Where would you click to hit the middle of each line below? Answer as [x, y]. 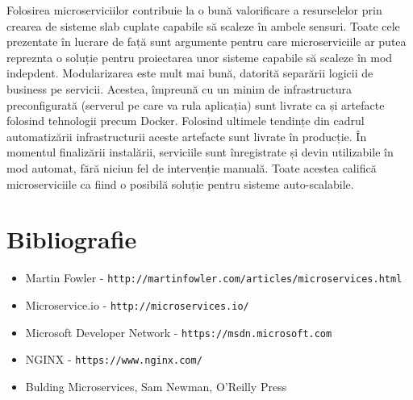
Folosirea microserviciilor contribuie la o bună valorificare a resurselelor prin [194, 10]
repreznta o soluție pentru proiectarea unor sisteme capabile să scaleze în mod [200, 57]
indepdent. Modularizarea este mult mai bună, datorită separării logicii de [190, 73]
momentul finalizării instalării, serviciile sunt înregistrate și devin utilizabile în [200, 152]
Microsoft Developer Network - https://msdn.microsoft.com [179, 332]
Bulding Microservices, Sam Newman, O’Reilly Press [156, 386]
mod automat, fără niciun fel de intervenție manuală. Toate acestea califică [192, 167]
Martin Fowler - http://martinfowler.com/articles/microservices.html [214, 278]
